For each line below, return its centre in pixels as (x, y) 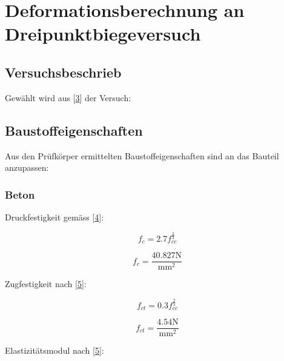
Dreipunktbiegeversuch (103, 34)
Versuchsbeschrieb (63, 72)
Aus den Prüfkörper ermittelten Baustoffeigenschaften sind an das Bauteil (142, 155)
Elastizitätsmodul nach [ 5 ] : (54, 350)
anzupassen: (27, 167)
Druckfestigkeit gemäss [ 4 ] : (54, 217)
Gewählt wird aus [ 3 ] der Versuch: (68, 97)
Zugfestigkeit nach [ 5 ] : (46, 284)
